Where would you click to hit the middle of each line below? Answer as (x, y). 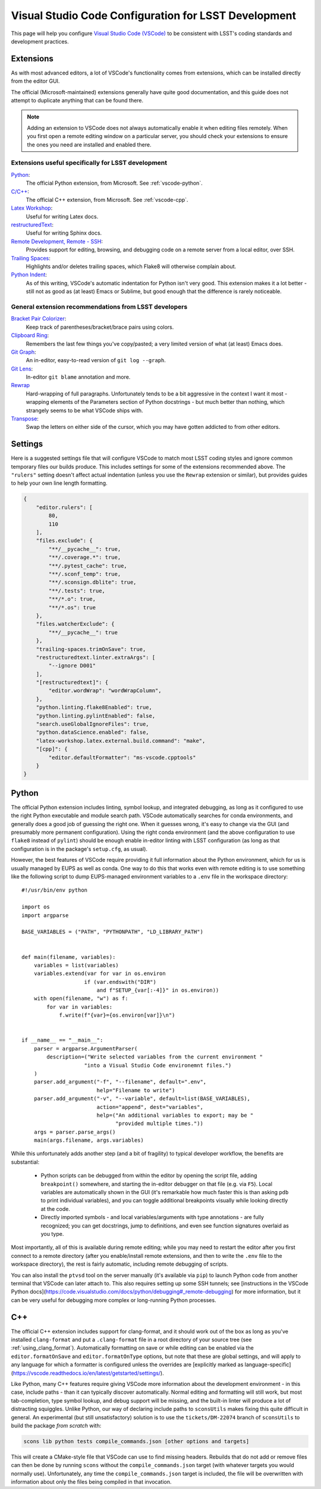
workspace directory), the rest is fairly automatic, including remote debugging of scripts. (119, 1264)
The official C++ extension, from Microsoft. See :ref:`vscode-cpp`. (107, 200)
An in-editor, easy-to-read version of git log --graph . (96, 360)
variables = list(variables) (76, 965)
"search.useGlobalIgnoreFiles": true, (92, 724)
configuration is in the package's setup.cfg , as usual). (79, 849)
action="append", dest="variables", (150, 1107)
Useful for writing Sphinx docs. (64, 233)
